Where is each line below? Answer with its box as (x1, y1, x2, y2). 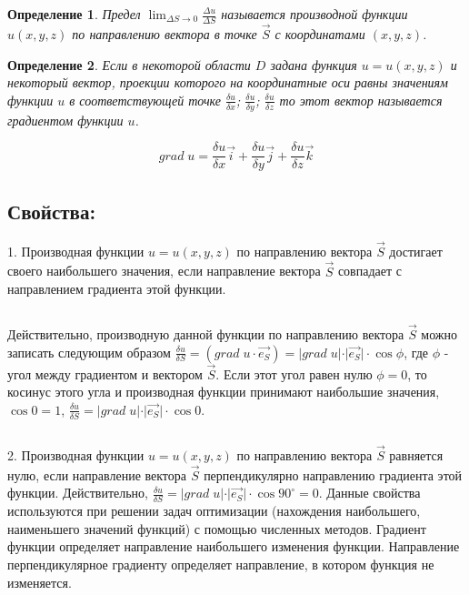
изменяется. (7, 572, 72, 591)
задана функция (270, 55, 357, 74)
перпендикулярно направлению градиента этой (204, 465, 463, 484)
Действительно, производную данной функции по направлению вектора (7, 324, 404, 343)
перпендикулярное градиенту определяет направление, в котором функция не (7, 555, 434, 574)
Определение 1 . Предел (7, 5, 141, 23)
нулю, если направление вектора (7, 465, 187, 484)
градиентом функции (7, 110, 124, 129)
